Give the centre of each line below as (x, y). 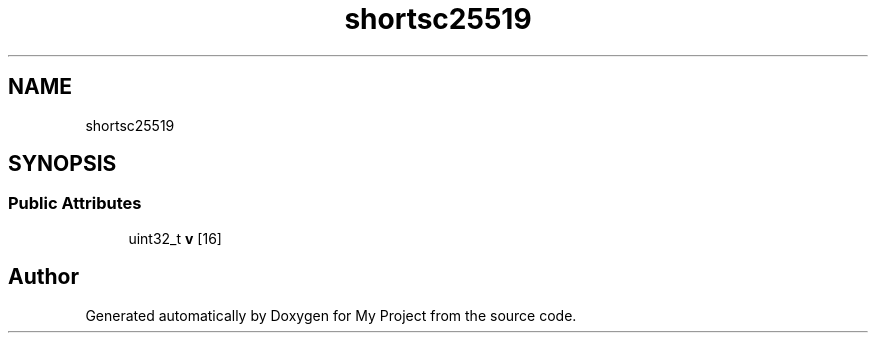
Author (43, 277)
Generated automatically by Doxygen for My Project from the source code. (331, 315)
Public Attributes (75, 203)
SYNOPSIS (62, 164)
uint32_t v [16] (175, 238)
